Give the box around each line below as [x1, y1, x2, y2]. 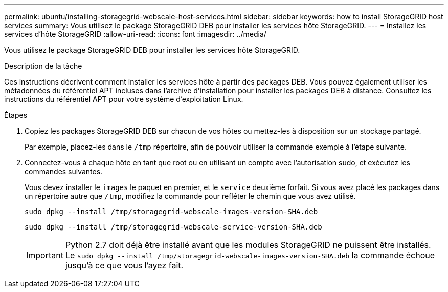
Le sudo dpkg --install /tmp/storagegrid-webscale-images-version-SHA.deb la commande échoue [65, 250, 435, 260]
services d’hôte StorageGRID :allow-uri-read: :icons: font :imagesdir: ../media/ [4, 30, 266, 38]
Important [26, 250, 63, 260]
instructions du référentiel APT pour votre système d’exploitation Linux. [4, 95, 243, 103]
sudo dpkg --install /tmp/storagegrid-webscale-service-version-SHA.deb [25, 223, 322, 231]
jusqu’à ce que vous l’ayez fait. [65, 260, 184, 270]
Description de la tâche [4, 61, 82, 70]
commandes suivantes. [25, 167, 103, 176]
